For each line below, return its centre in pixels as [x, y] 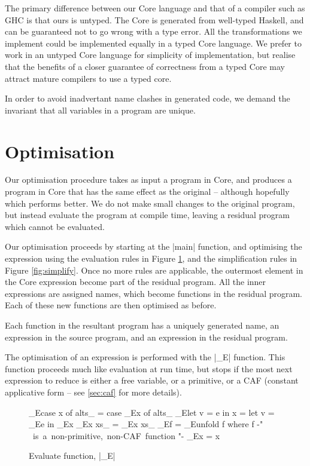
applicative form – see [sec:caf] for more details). [93, 392]
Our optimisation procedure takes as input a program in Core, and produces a [148, 180]
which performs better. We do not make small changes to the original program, [150, 203]
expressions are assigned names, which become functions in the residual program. [154, 293]
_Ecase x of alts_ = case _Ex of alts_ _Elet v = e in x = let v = [152, 412]
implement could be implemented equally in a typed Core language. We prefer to [153, 43]
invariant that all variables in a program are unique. [100, 110]
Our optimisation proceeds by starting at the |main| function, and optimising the [154, 246]
